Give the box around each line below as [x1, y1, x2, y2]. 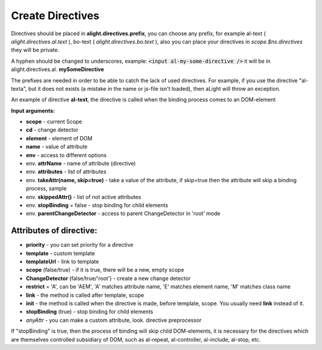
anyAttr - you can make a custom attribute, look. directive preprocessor [26, 317, 202, 324]
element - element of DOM [26, 134, 92, 142]
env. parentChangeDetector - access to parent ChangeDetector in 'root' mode [26, 210, 221, 217]
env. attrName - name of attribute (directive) [26, 160, 136, 167]
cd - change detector [26, 126, 79, 134]
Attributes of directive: [11, 226, 98, 236]
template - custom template [26, 250, 95, 257]
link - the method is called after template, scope [26, 291, 144, 299]
